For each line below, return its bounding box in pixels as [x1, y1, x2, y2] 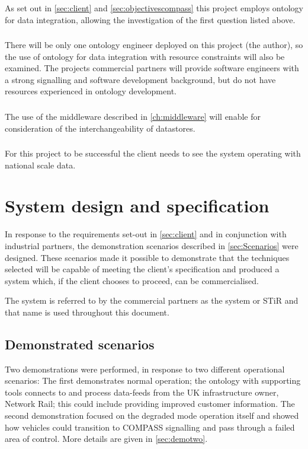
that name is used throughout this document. [5, 305, 169, 318]
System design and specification [5, 193, 269, 218]
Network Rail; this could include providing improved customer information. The [5, 397, 295, 410]
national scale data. [5, 158, 76, 171]
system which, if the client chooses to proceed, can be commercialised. [5, 274, 259, 286]
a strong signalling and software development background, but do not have [5, 73, 276, 85]
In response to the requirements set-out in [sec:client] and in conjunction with [5, 228, 287, 240]
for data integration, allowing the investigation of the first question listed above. [5, 13, 296, 26]
